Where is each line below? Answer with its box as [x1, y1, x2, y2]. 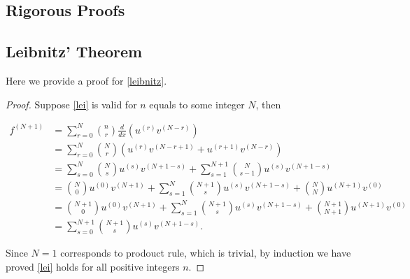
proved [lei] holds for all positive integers [6, 259, 180, 273]
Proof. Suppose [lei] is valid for [6, 96, 137, 111]
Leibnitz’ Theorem [6, 41, 143, 62]
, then [255, 96, 281, 111]
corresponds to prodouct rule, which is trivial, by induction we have [60, 245, 351, 260]
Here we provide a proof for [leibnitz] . [6, 73, 167, 87]
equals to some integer [149, 96, 245, 111]
